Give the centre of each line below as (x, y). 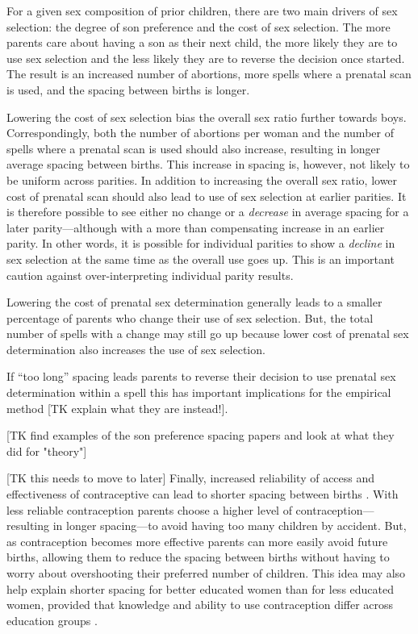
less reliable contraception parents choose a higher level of (149, 509)
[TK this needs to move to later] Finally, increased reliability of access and (191, 478)
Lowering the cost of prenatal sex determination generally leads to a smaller (194, 302)
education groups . (52, 620)
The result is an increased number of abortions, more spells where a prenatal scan (209, 74)
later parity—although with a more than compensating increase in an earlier (196, 227)
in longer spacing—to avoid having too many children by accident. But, (230, 526)
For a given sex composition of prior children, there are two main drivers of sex (202, 10)
